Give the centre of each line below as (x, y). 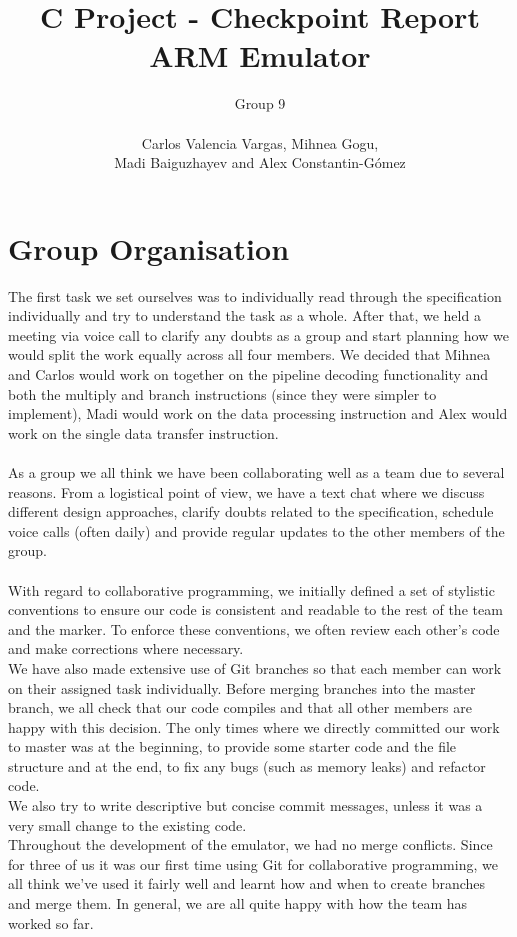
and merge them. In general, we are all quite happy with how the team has (238, 903)
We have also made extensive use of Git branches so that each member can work (255, 667)
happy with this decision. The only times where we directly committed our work (254, 726)
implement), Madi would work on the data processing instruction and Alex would (258, 413)
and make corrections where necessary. (126, 648)
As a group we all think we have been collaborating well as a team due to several (256, 471)
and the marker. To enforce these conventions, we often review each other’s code (254, 628)
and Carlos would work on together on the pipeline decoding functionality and (248, 374)
